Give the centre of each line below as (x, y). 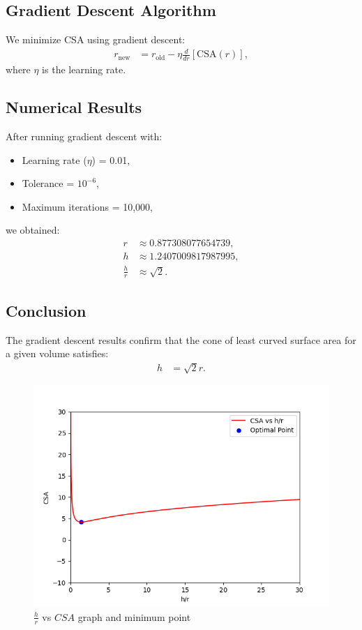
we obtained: (33, 230)
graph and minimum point (134, 616)
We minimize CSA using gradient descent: (96, 39)
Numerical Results (74, 107)
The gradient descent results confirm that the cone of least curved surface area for (181, 339)
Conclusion (46, 310)
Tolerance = (48, 183)
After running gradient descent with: (84, 136)
